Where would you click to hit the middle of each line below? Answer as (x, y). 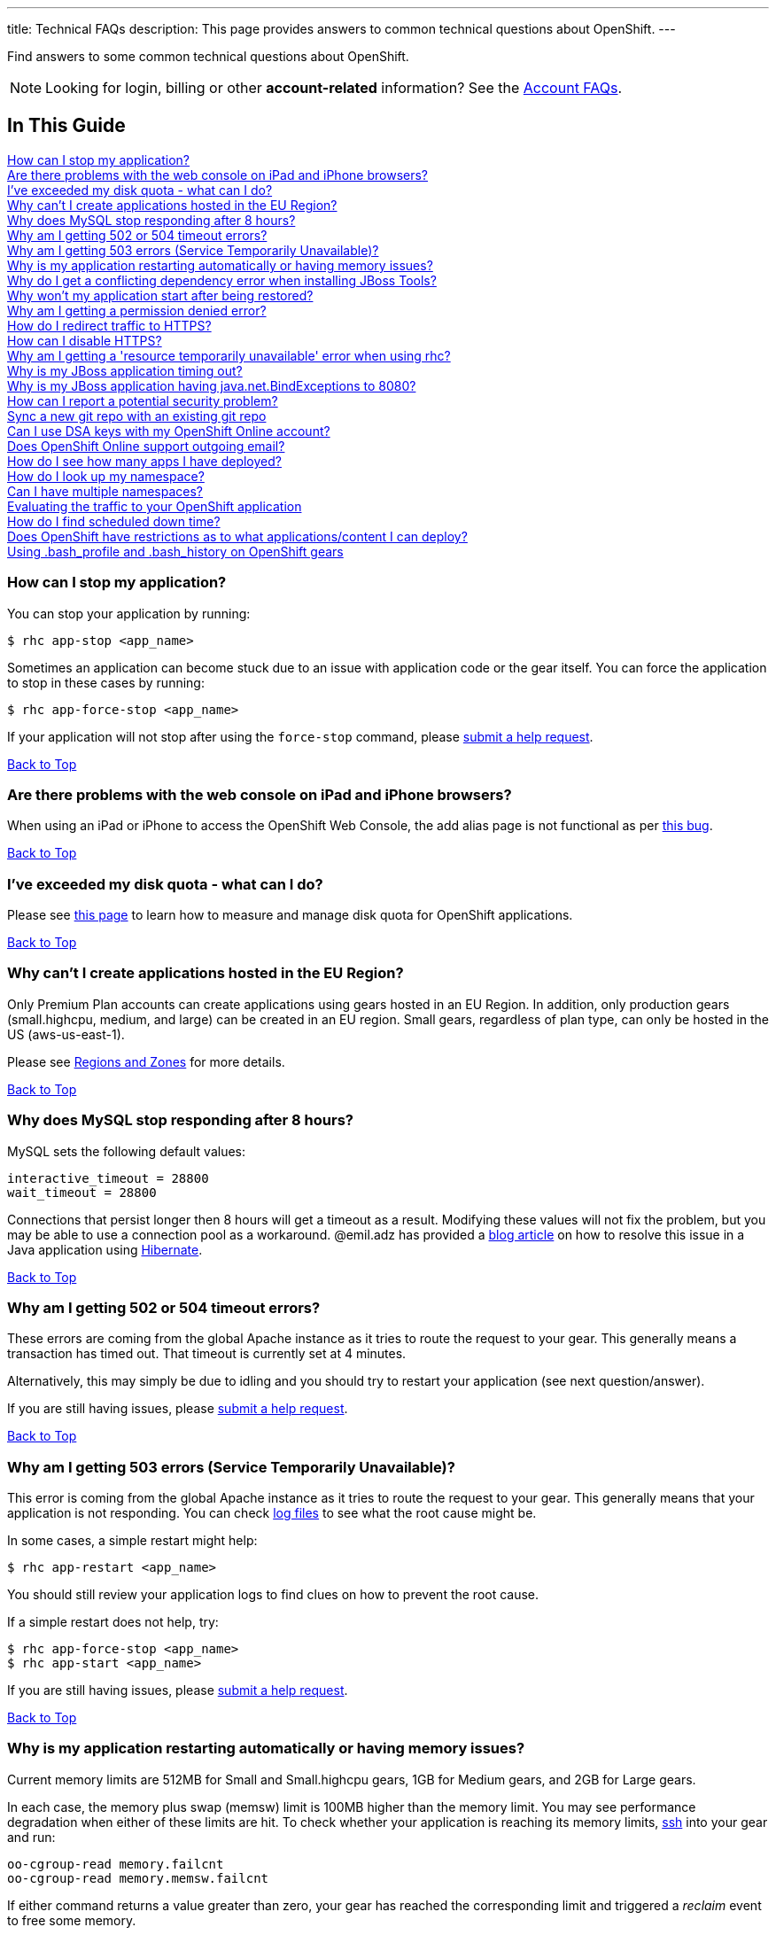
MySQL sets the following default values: (127, 1151)
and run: (31, 1837)
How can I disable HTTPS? (85, 340)
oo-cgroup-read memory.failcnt (116, 1864)
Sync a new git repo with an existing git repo (137, 416)
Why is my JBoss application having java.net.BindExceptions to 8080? (212, 385)
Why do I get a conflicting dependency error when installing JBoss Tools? (222, 280)
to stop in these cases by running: (106, 682)
